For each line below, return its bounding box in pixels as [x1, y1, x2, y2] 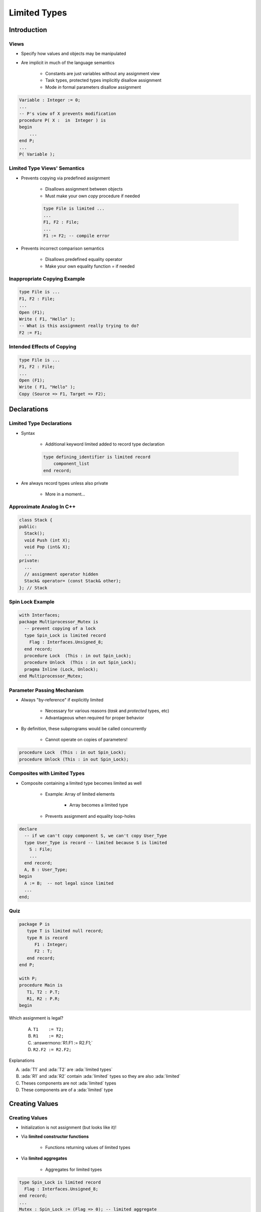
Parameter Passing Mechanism [9, 686, 84, 693]
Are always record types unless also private [21, 480, 108, 486]
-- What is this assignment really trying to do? [19, 323, 139, 329]
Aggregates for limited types [45, 1166, 102, 1172]
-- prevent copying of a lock [24, 626, 96, 631]
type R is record [27, 935, 68, 941]
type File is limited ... [43, 206, 105, 211]
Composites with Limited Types [9, 770, 85, 777]
